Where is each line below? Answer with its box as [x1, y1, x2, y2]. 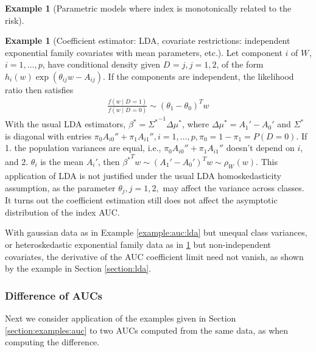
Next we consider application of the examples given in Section [5, 312, 236, 325]
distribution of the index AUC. [5, 205, 120, 218]
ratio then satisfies [5, 83, 74, 96]
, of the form [216, 58, 264, 71]
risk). [5, 13, 24, 26]
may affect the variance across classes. [163, 181, 304, 194]
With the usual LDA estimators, [5, 118, 126, 130]
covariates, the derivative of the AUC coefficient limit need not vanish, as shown [5, 250, 304, 262]
